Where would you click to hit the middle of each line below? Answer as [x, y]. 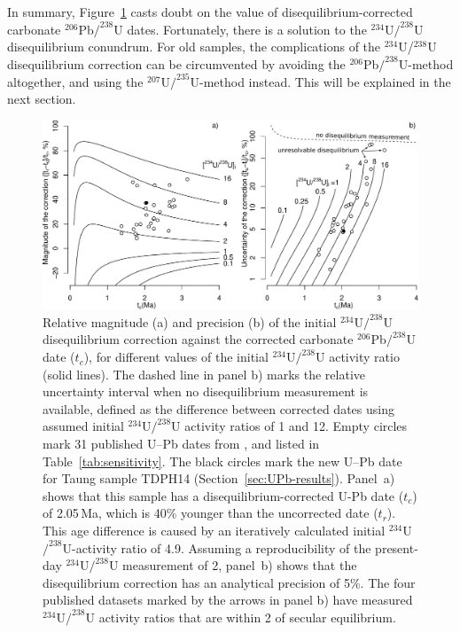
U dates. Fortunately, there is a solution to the [240, 29]
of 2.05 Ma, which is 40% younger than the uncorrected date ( [211, 513]
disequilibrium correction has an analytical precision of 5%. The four [229, 582]
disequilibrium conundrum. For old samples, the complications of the [194, 47]
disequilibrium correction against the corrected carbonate [198, 339]
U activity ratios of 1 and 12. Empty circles [289, 426]
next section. [42, 99]
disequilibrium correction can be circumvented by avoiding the [176, 63]
